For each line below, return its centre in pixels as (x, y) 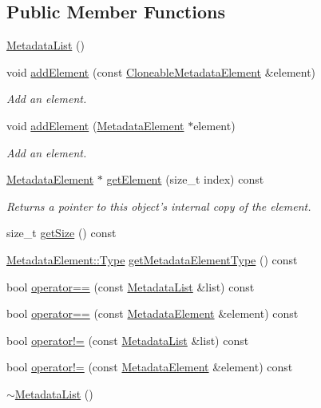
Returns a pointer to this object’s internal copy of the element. (159, 206)
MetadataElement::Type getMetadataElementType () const (152, 259)
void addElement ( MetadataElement (95, 125)
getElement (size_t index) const (185, 179)
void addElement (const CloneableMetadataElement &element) (161, 71)
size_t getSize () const (61, 233)
